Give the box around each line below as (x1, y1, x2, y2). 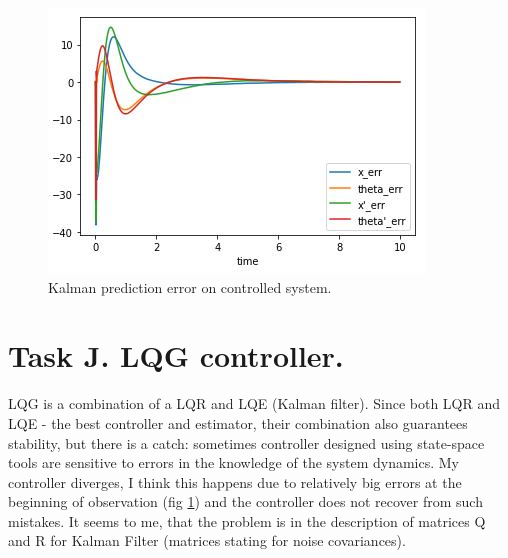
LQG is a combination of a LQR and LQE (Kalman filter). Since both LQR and (8, 393, 501, 414)
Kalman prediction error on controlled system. (48, 276, 332, 297)
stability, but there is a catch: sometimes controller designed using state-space (8, 432, 485, 453)
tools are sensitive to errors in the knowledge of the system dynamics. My (8, 452, 459, 473)
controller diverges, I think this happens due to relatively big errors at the (8, 471, 462, 492)
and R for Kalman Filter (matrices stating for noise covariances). (8, 530, 406, 551)
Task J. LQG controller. (8, 335, 344, 376)
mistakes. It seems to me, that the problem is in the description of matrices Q (8, 510, 486, 531)
